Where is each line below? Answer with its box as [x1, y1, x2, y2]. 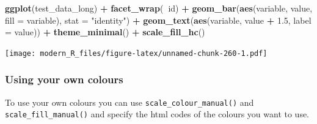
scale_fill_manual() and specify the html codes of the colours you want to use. [5, 108, 310, 120]
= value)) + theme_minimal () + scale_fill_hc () [5, 26, 205, 38]
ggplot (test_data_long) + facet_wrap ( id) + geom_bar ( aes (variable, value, [5, 2, 313, 14]
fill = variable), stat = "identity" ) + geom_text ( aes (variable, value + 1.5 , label [5, 13, 312, 26]
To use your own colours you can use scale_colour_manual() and [5, 95, 254, 108]
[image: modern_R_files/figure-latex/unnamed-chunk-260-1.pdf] [5, 49, 268, 58]
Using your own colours [5, 72, 123, 87]
